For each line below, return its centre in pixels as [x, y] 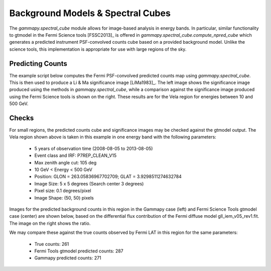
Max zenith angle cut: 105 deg [65, 162]
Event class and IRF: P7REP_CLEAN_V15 [76, 155]
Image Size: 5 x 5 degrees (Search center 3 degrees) [89, 184]
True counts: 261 [52, 244]
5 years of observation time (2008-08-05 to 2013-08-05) [94, 148]
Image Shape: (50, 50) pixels [64, 198]
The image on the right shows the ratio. [50, 223]
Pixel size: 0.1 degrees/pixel [63, 191]
